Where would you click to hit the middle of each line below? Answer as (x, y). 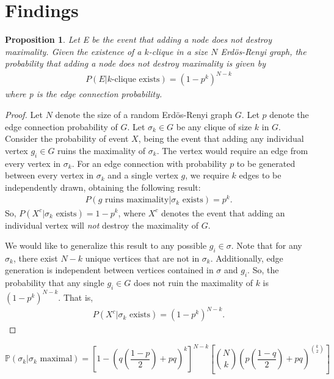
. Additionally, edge (247, 258)
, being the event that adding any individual (221, 138)
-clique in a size (178, 51)
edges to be (260, 175)
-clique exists (136, 80)
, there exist (35, 258)
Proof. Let (24, 115)
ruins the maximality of (102, 150)
